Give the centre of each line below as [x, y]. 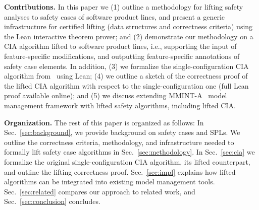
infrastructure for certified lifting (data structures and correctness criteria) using [128, 26]
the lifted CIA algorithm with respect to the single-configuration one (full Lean [126, 85]
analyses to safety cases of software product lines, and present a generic [115, 16]
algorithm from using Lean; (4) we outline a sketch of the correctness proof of [126, 76]
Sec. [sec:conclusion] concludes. [52, 201]
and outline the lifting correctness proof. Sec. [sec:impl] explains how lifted [120, 171]
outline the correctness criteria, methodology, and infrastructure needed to [119, 142]
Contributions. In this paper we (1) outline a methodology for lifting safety [124, 7]
